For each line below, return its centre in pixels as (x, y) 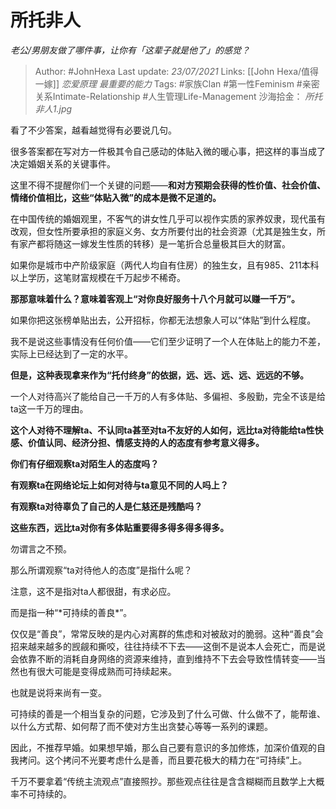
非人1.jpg (53, 108)
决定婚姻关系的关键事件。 (63, 163)
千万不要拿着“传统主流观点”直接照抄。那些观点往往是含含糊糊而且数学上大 (163, 781)
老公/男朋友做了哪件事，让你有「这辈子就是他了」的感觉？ (130, 50)
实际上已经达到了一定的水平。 (71, 353)
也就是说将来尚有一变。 (58, 692)
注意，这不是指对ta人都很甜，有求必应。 (93, 591)
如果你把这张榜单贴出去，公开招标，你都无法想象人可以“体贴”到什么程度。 (163, 320)
